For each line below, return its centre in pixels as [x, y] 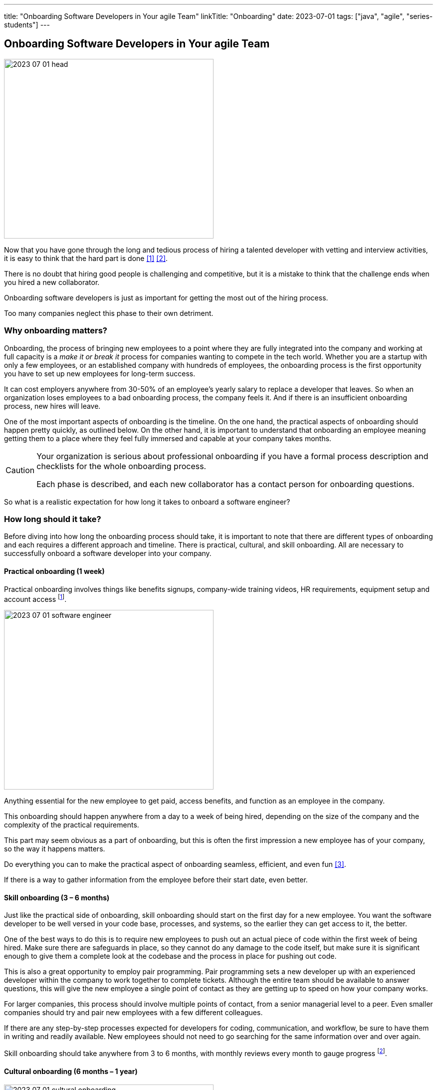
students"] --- [27, 25]
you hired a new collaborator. [52, 282]
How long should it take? [53, 519]
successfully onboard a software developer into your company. [108, 553]
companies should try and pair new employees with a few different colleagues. [133, 1013]
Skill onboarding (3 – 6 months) [57, 897]
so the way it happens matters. [55, 849]
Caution [20, 470]
